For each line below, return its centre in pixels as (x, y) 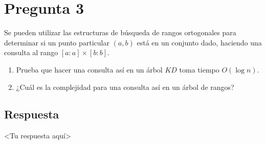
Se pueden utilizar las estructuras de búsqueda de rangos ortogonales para (120, 32)
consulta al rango (31, 52)
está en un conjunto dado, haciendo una (199, 42)
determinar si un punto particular (57, 42)
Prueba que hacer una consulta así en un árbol (89, 69)
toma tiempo (199, 69)
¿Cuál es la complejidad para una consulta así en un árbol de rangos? (125, 87)
